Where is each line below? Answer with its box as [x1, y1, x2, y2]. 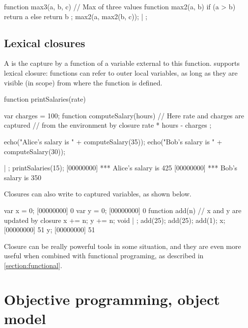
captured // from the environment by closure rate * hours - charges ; [4, 120, 212, 130]
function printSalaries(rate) [4, 94, 86, 104]
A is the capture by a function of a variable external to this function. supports [4, 58, 240, 68]
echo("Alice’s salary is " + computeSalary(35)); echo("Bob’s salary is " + [4, 136, 222, 146]
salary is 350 [4, 172, 42, 182]
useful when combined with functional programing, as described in [4, 250, 204, 261]
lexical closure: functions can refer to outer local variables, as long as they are [4, 67, 238, 78]
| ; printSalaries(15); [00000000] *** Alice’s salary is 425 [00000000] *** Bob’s [4, 163, 238, 173]
